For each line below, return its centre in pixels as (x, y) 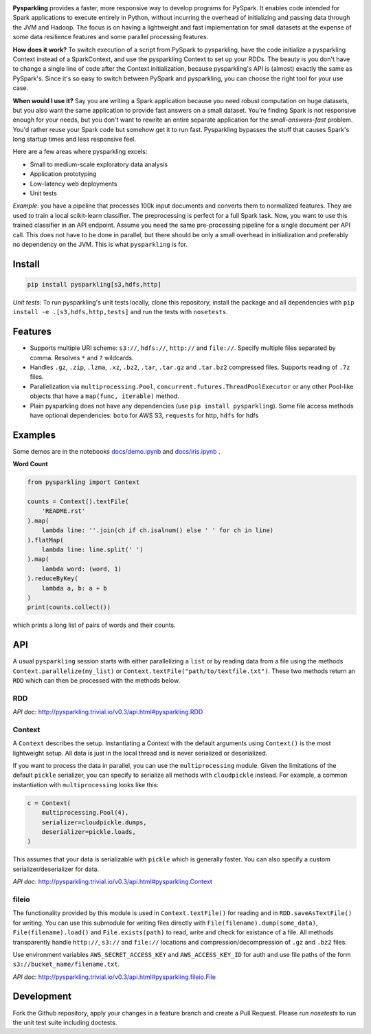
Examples (34, 435)
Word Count (30, 464)
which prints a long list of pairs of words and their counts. (94, 625)
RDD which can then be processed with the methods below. (97, 681)
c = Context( (49, 803)
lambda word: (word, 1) (81, 569)
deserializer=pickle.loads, (89, 832)
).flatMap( (45, 540)
